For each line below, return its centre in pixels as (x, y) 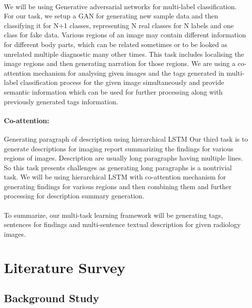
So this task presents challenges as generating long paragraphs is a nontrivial (118, 167)
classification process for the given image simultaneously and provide (122, 82)
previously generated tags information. (61, 101)
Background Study (52, 298)
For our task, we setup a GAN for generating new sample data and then (111, 16)
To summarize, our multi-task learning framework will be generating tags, (113, 215)
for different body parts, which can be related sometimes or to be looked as (116, 44)
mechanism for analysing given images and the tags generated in (129, 73)
